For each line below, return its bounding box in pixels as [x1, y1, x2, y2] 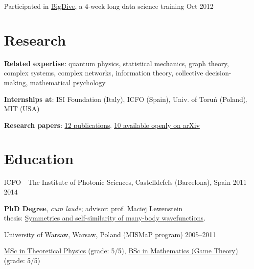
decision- [205, 68, 231, 78]
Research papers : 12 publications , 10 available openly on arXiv [4, 120, 200, 130]
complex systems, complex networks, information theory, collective [4, 68, 203, 78]
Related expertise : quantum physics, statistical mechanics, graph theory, [4, 58, 229, 68]
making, [4, 77, 28, 87]
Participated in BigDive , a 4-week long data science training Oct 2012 [4, 1, 214, 11]
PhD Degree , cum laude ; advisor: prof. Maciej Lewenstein [4, 203, 183, 213]
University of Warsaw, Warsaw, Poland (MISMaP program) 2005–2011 [4, 229, 216, 239]
